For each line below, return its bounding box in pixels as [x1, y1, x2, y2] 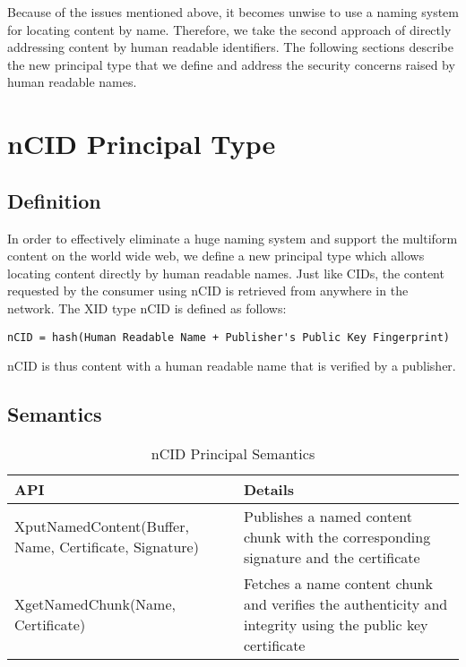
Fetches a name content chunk [243, 572, 433, 594]
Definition [7, 186, 101, 214]
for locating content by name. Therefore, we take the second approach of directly [7, 20, 452, 38]
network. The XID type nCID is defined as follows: [7, 298, 287, 317]
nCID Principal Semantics [151, 442, 315, 464]
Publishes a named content [243, 505, 412, 526]
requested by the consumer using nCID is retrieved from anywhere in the [7, 281, 409, 300]
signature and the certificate [243, 546, 420, 568]
